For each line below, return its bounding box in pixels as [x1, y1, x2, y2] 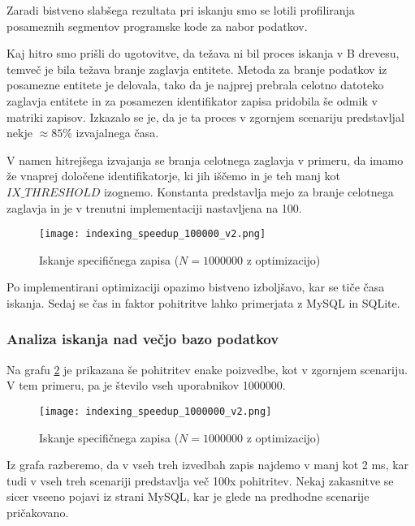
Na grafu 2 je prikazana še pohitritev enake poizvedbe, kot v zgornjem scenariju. [6, 360, 408, 377]
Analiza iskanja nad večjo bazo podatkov [6, 329, 279, 349]
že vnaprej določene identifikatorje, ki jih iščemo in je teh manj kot [6, 167, 340, 184]
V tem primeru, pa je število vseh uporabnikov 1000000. [6, 377, 286, 394]
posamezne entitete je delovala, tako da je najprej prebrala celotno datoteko [6, 76, 384, 93]
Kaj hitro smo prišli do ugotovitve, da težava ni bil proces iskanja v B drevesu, [6, 45, 400, 62]
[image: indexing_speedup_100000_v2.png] [39, 228, 266, 240]
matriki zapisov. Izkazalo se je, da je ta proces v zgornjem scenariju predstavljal [6, 108, 404, 125]
